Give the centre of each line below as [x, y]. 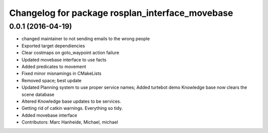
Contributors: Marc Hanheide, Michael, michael [70, 122]
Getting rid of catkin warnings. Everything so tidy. [72, 108]
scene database [38, 94]
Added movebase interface [49, 115]
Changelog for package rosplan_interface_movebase [121, 13]
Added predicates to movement [54, 66]
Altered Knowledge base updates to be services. [71, 101]
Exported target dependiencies [53, 46]
